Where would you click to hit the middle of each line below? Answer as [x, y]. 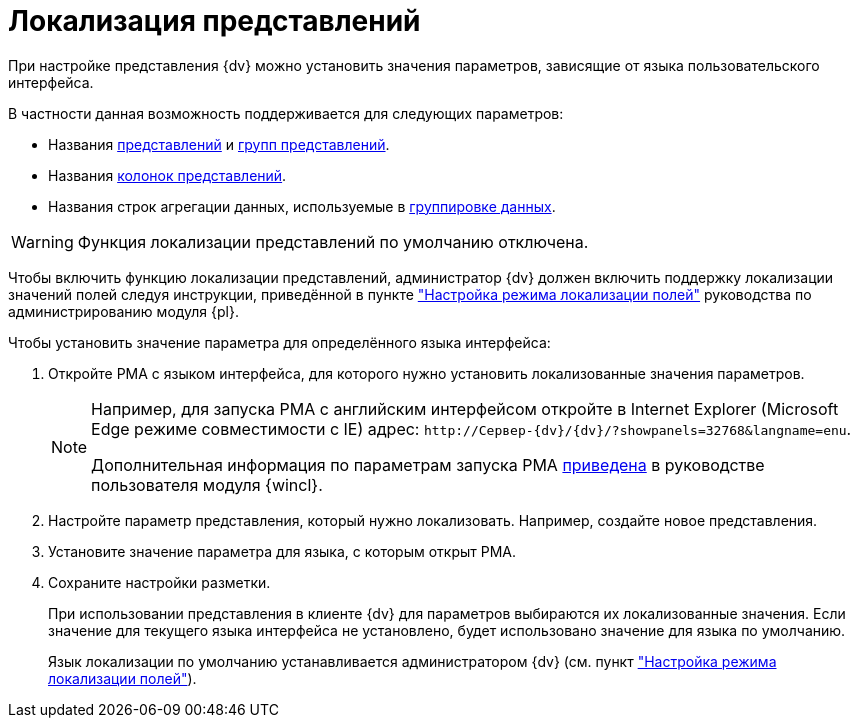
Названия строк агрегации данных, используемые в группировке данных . [302, 206]
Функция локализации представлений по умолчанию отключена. [333, 241]
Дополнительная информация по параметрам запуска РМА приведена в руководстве [428, 464]
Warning [42, 241]
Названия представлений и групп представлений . [219, 144]
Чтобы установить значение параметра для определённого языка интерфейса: [279, 342]
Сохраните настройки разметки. [159, 582]
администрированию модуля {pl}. [123, 311]
